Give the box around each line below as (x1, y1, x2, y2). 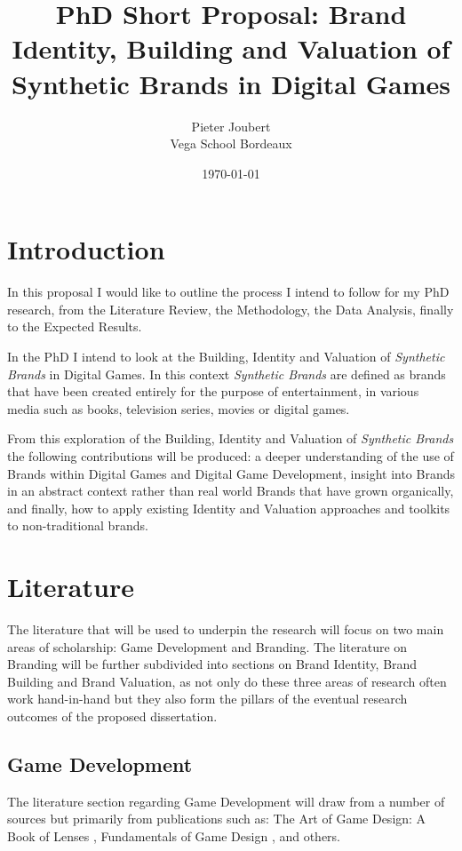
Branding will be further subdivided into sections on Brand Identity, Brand (7, 655, 418, 673)
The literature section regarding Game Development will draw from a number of (7, 791, 445, 810)
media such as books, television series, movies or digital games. (7, 399, 350, 418)
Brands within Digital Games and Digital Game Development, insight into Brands (7, 464, 456, 482)
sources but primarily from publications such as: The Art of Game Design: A (7, 809, 426, 828)
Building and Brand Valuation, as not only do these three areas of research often (7, 672, 447, 690)
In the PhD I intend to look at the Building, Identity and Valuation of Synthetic (7, 347, 445, 365)
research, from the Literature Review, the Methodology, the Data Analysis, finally (7, 299, 454, 318)
